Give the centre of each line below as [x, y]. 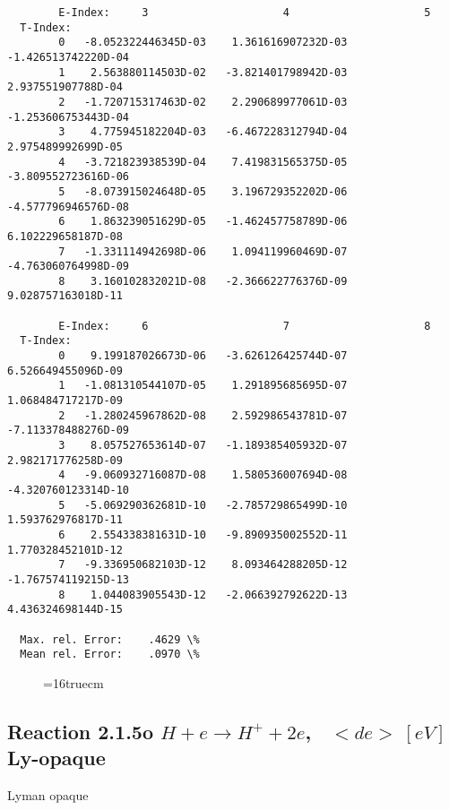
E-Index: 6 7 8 [245, 326]
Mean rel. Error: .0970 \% [110, 655]
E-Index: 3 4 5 [245, 13]
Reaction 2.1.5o [80, 731]
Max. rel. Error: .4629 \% [110, 639]
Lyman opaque [48, 795]
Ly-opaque [56, 758]
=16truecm [73, 682]
